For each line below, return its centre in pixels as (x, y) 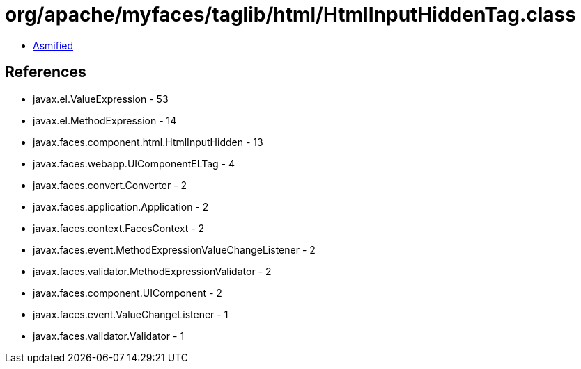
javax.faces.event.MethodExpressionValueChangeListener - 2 (174, 249)
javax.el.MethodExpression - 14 (105, 120)
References (46, 72)
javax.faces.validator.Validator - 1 (109, 336)
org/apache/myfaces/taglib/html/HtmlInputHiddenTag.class (290, 15)
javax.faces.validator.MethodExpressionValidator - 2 (152, 271)
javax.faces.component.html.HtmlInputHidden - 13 (148, 142)
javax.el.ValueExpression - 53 (101, 99)
